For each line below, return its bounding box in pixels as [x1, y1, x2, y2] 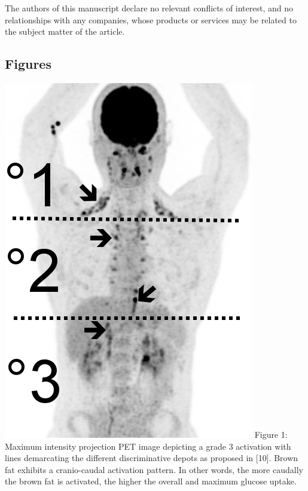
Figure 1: [254, 428, 288, 440]
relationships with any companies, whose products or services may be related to [5, 13, 297, 26]
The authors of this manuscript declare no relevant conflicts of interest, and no [5, 2, 294, 14]
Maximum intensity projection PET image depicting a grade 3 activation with [5, 440, 291, 452]
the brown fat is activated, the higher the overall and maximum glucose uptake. [5, 475, 297, 487]
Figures [5, 54, 51, 73]
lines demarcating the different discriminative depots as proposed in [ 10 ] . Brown [5, 452, 298, 464]
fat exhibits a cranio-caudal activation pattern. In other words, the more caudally [5, 463, 303, 475]
